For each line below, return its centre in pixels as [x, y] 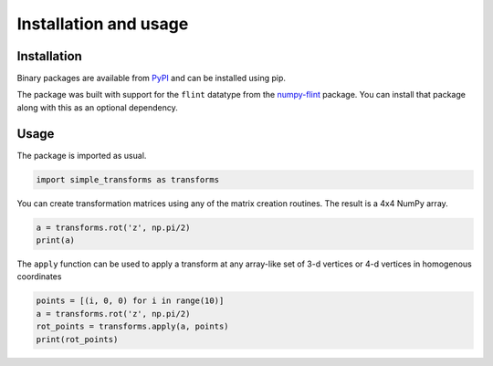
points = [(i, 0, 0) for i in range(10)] [130, 301]
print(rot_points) [77, 339]
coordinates [39, 277]
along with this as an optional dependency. [97, 107]
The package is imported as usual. [82, 155]
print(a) [56, 241]
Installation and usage [103, 24]
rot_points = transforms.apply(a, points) [132, 327]
